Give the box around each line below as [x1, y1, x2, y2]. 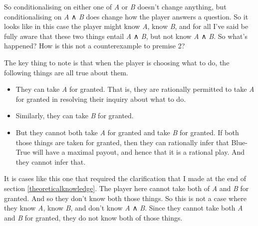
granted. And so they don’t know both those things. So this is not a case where [4, 193, 247, 203]
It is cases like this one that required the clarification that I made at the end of [4, 173, 246, 184]
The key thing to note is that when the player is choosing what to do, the [4, 57, 230, 67]
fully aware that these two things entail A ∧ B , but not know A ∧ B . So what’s [4, 30, 248, 41]
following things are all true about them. [4, 67, 128, 77]
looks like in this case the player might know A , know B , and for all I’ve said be [4, 21, 249, 31]
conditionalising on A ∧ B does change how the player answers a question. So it [4, 11, 249, 21]
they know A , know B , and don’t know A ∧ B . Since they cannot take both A [4, 203, 243, 213]
